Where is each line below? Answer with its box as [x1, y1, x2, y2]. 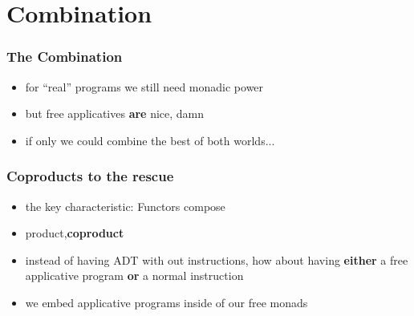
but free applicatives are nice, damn [25, 105, 205, 122]
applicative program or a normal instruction [25, 267, 244, 284]
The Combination [6, 47, 123, 67]
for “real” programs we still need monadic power [25, 78, 264, 95]
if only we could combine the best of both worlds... [25, 132, 275, 148]
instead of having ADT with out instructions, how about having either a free [25, 251, 408, 268]
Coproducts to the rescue [6, 166, 174, 186]
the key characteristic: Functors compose [25, 197, 225, 214]
